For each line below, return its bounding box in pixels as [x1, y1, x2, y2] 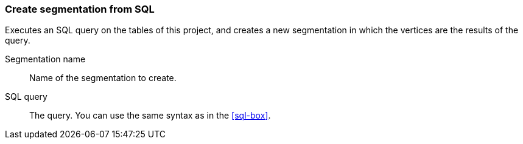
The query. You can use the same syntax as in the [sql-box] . [29, 110, 271, 121]
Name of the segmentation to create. [29, 73, 177, 83]
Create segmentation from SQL [5, 3, 155, 15]
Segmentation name [5, 54, 86, 65]
